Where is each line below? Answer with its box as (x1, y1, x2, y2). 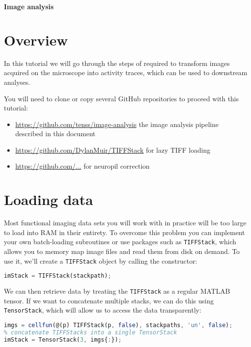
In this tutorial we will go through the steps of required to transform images (4, 58, 230, 68)
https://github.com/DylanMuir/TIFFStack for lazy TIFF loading (15, 144, 210, 155)
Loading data (4, 189, 93, 209)
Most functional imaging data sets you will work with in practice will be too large (4, 218, 247, 228)
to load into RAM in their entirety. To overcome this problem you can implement (4, 227, 245, 237)
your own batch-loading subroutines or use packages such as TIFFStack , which (4, 237, 236, 247)
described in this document (15, 128, 96, 139)
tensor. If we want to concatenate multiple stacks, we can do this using (4, 295, 214, 305)
